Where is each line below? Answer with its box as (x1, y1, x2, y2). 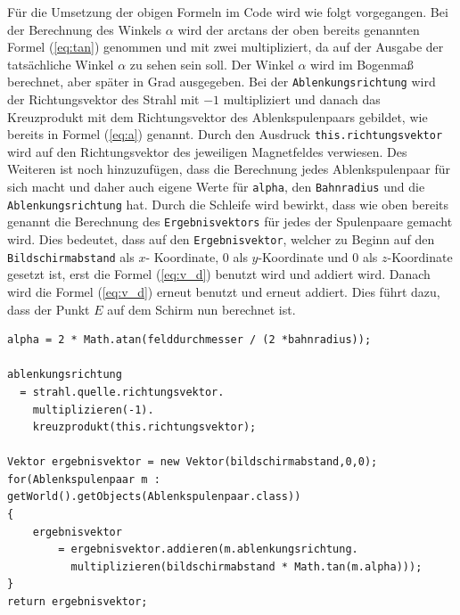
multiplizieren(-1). (32, 403, 154, 416)
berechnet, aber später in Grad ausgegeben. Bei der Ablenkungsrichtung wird (7, 72, 436, 91)
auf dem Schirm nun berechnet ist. (107, 299, 296, 318)
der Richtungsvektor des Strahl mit (7, 90, 200, 109)
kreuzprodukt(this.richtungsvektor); (32, 421, 257, 434)
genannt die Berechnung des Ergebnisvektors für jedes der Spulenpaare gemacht (7, 212, 453, 231)
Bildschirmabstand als (7, 247, 135, 266)
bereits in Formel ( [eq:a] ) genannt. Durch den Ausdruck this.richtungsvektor (7, 125, 443, 143)
